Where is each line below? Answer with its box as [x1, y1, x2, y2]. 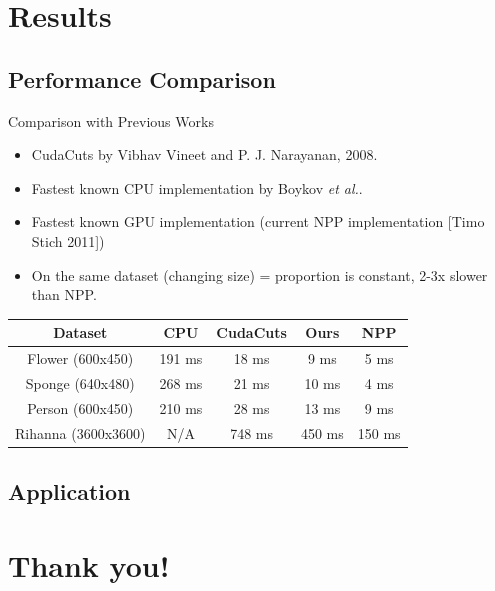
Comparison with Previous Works [8, 110, 214, 131]
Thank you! [8, 544, 170, 585]
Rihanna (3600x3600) [15, 422, 146, 443]
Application [8, 476, 131, 507]
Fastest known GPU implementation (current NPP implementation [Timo [31, 211, 485, 232]
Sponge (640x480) [25, 372, 135, 393]
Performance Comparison [8, 63, 276, 94]
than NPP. [31, 284, 97, 305]
